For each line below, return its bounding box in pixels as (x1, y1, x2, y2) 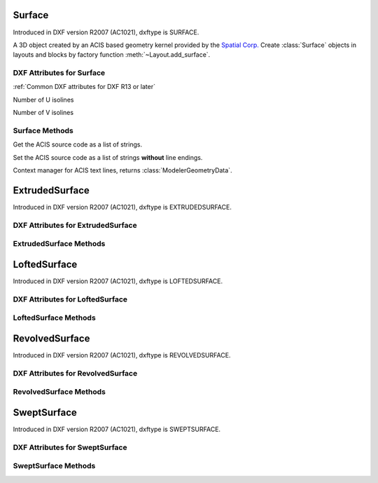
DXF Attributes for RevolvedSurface (13, 368, 138, 378)
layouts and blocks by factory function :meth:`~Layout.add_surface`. (13, 50, 211, 59)
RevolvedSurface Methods (13, 387, 106, 397)
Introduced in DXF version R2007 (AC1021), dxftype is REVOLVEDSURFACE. (13, 351, 231, 360)
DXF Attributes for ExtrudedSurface (13, 220, 137, 230)
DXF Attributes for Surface (13, 68, 106, 78)
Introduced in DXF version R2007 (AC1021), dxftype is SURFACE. (13, 28, 199, 36)
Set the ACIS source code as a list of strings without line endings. (13, 153, 203, 161)
